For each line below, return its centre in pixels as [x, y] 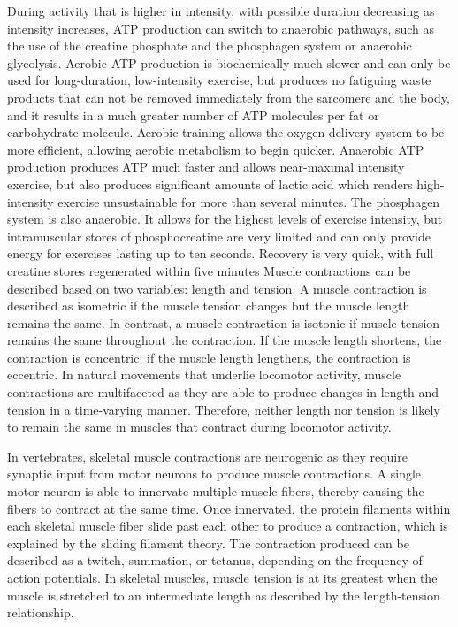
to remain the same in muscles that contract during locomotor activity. [199, 427]
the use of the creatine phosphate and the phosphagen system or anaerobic [210, 46]
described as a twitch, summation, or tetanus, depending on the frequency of [215, 560]
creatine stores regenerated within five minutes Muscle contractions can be [209, 270]
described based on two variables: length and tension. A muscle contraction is [217, 288]
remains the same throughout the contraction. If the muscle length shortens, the [225, 340]
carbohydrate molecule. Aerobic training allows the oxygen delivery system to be [226, 132]
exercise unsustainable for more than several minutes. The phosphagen [249, 201]
